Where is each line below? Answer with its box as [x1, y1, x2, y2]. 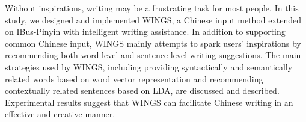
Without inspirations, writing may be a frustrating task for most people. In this [5, 2, 299, 14]
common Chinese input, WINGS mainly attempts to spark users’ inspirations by [5, 37, 301, 49]
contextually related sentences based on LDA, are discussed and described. [5, 84, 280, 97]
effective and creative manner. [5, 108, 115, 120]
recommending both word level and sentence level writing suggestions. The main [5, 49, 301, 61]
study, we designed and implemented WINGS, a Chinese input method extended [5, 13, 302, 26]
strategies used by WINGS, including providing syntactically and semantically [5, 60, 293, 73]
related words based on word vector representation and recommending [5, 72, 263, 85]
